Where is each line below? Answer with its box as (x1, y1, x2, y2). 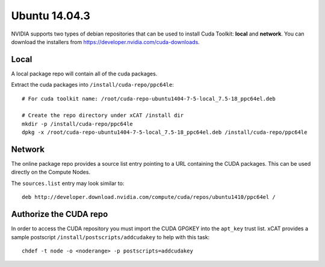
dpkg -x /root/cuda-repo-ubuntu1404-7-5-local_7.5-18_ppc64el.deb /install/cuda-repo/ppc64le (22, 129, 308, 136)
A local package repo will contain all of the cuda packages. (11, 70, 158, 77)
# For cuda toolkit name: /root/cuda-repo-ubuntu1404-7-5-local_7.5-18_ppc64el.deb (22, 95, 276, 102)
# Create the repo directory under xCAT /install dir (22, 112, 184, 119)
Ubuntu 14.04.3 (11, 9, 90, 22)
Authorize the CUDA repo (11, 209, 108, 219)
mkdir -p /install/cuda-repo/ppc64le (22, 121, 134, 127)
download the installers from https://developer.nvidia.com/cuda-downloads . (11, 38, 200, 45)
